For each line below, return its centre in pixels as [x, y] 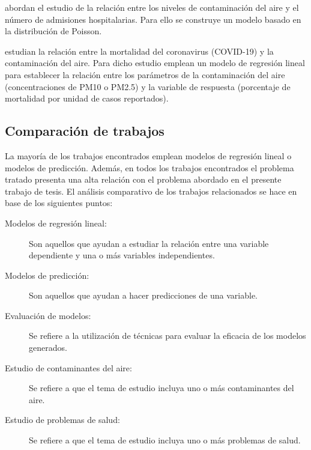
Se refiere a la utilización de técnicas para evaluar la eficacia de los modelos [168, 336]
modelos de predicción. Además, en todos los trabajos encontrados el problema [149, 167]
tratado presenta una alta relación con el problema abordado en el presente [143, 179]
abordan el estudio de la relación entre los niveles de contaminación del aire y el [152, 7]
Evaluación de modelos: [48, 315]
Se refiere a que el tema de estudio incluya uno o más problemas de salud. [165, 440]
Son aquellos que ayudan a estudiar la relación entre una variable [149, 243]
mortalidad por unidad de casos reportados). [87, 98]
